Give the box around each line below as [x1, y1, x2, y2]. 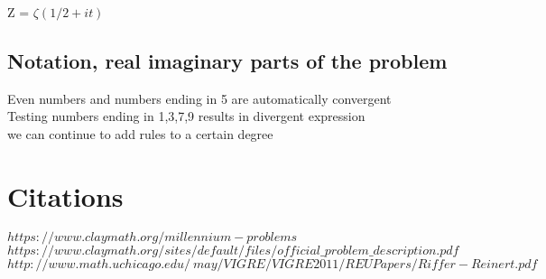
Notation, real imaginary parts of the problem [7, 46, 448, 74]
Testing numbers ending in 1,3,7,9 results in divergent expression [7, 107, 366, 126]
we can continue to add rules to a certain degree [7, 124, 273, 143]
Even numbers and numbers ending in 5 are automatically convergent [7, 88, 392, 107]
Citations [7, 177, 124, 214]
